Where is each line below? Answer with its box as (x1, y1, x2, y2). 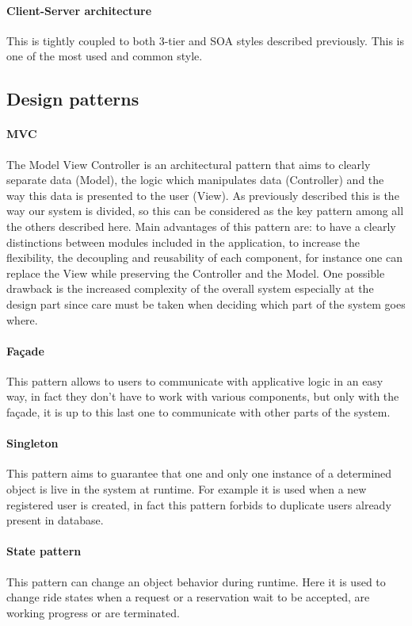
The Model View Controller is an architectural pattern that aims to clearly (6, 156, 371, 172)
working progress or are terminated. (6, 604, 180, 620)
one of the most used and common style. (6, 48, 203, 64)
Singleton (6, 435, 59, 451)
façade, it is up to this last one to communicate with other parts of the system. (6, 404, 391, 421)
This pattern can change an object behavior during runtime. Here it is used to (6, 573, 386, 590)
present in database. (6, 512, 104, 528)
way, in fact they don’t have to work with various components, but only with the (6, 388, 399, 405)
